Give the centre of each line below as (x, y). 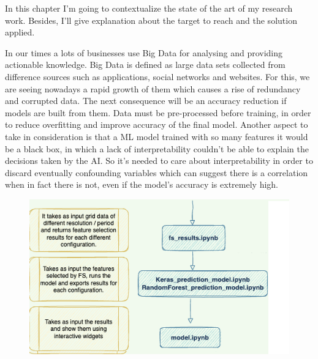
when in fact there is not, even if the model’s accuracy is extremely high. (142, 184)
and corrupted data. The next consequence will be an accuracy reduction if (146, 101)
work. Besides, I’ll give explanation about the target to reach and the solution (151, 20)
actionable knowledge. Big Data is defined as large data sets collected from (145, 65)
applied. (20, 32)
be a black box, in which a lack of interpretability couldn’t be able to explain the (157, 148)
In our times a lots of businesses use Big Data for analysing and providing (144, 52)
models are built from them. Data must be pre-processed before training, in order (158, 112)
